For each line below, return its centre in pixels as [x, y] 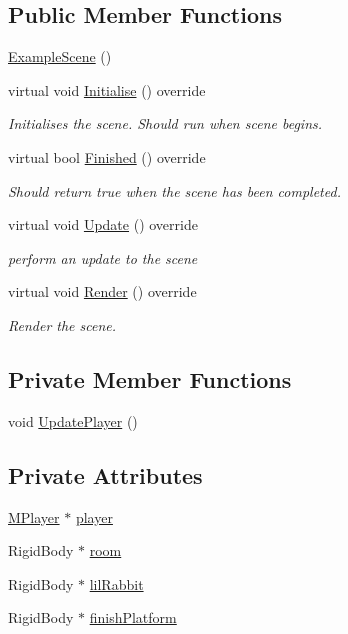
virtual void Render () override [102, 291]
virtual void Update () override [103, 224]
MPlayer [34, 516]
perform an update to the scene [103, 257]
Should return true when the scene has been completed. [174, 190]
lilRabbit [116, 583]
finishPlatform [133, 617]
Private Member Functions [150, 378]
